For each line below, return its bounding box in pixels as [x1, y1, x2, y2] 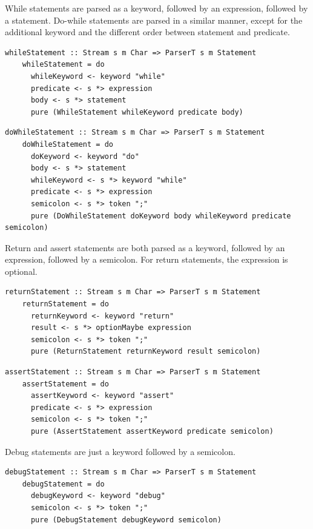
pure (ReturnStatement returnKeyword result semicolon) [30, 347, 261, 356]
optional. [5, 264, 38, 277]
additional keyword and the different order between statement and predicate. [5, 25, 290, 38]
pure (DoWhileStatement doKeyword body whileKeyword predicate [30, 211, 291, 220]
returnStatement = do [22, 300, 109, 309]
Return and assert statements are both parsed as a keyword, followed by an [5, 241, 285, 254]
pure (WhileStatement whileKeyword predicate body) [30, 107, 243, 116]
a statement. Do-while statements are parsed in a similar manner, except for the [5, 13, 303, 26]
